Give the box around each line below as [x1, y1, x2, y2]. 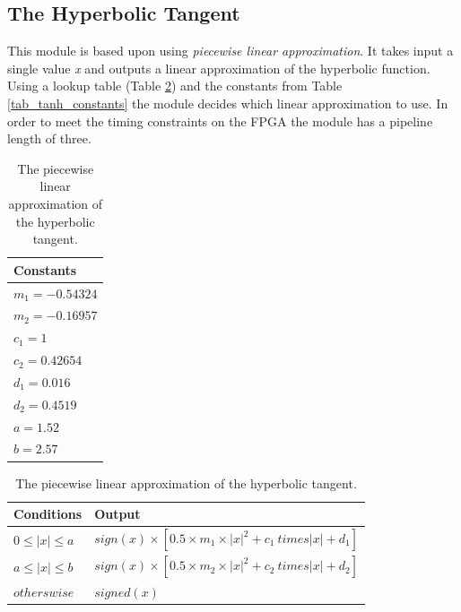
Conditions [13, 504, 83, 523]
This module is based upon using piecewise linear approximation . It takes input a [7, 41, 454, 60]
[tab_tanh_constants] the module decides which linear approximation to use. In [7, 93, 448, 112]
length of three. [7, 129, 91, 148]
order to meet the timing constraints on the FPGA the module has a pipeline [7, 111, 433, 130]
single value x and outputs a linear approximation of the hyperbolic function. [7, 58, 431, 77]
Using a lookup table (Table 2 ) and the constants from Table [7, 76, 343, 95]
